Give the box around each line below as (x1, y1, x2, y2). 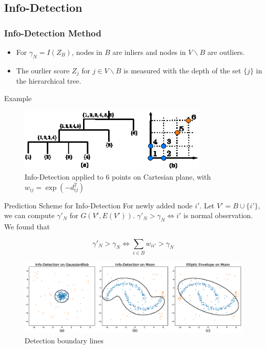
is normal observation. (183, 210, 253, 221)
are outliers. (207, 47, 245, 57)
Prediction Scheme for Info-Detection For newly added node (4, 200, 193, 210)
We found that (4, 221, 50, 231)
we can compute (4, 210, 55, 221)
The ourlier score (16, 65, 70, 75)
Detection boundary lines (25, 335, 104, 345)
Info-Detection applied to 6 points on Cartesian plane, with (25, 171, 211, 182)
